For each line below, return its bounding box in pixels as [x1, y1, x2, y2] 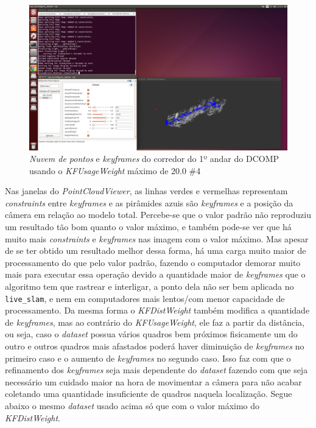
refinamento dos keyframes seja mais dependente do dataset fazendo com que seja [5, 363, 308, 376]
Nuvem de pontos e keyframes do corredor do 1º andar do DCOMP [29, 152, 279, 165]
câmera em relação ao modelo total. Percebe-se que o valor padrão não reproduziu [5, 208, 311, 221]
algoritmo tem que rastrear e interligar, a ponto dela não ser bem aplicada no [5, 280, 294, 293]
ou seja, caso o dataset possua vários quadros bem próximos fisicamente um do [5, 328, 298, 340]
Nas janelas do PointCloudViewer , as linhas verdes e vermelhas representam [5, 184, 288, 197]
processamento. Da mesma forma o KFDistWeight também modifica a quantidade [5, 304, 310, 317]
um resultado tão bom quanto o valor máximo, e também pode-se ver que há [5, 220, 292, 233]
